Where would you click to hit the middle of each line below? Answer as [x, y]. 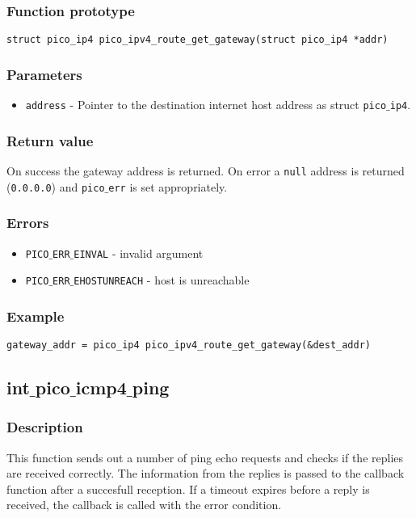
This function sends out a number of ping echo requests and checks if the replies [205, 457]
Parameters [44, 74]
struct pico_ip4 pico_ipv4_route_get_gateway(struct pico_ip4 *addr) [197, 40]
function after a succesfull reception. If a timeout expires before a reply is [188, 489]
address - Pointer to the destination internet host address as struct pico [206, 105]
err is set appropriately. [168, 186]
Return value [50, 140]
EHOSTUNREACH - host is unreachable [162, 280]
